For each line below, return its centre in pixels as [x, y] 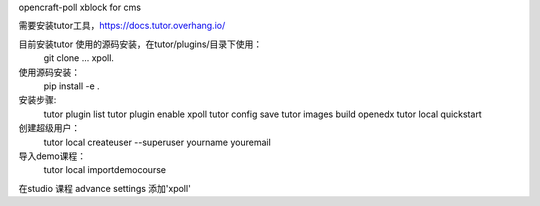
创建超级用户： [49, 128]
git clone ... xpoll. [79, 58]
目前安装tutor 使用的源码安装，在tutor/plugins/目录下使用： [140, 44]
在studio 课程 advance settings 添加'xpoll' [105, 188]
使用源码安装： [49, 72]
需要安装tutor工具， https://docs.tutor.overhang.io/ [122, 26]
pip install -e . [71, 86]
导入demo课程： [52, 156]
